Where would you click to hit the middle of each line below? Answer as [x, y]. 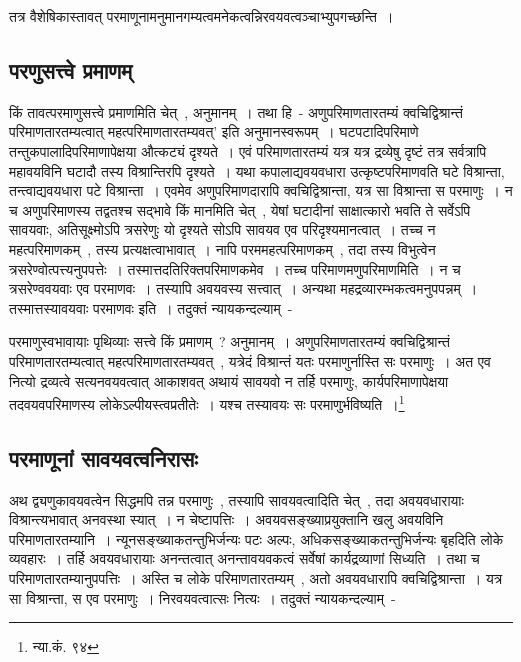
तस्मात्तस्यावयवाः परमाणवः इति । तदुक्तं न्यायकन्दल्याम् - [151, 307]
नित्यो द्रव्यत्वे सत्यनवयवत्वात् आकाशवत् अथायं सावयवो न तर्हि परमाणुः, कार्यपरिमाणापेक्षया [229, 380]
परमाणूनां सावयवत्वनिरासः [103, 457]
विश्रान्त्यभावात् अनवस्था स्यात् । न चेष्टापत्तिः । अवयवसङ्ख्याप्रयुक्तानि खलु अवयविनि [226, 519]
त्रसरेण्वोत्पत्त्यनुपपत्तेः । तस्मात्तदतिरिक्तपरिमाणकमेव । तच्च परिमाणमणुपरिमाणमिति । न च [235, 268]
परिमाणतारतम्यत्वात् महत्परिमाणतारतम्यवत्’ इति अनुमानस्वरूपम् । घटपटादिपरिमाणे [214, 131]
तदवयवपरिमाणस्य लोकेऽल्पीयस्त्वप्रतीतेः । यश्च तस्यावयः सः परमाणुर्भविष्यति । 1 [207, 402]
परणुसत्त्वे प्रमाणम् [71, 69]
